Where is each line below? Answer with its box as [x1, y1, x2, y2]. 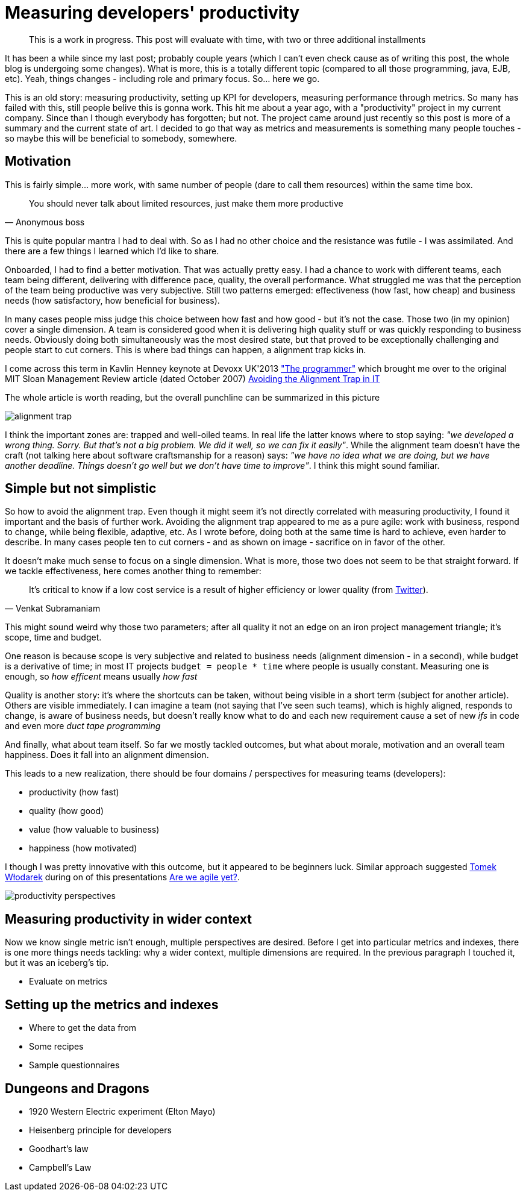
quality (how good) [29, 806, 104, 816]
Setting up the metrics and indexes [5, 997, 219, 1012]
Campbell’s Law [29, 1162, 92, 1173]
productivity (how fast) [29, 787, 119, 798]
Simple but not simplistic [5, 481, 157, 496]
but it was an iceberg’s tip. [5, 957, 109, 968]
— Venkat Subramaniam [5, 603, 101, 614]
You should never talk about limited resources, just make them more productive [29, 198, 343, 208]
